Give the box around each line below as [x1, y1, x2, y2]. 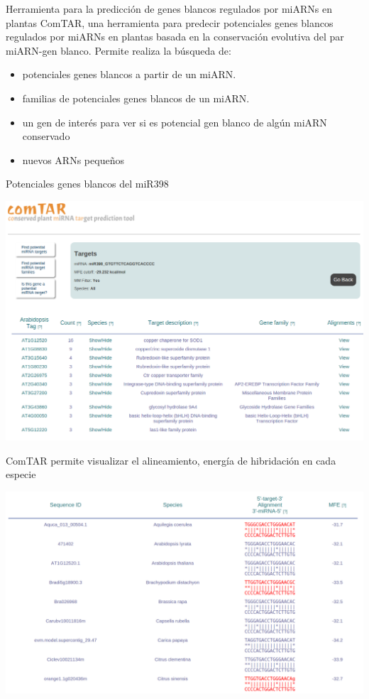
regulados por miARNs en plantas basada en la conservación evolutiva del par [6, 29, 344, 44]
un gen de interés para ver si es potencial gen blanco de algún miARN [22, 114, 327, 129]
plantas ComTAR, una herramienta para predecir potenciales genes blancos [6, 15, 334, 30]
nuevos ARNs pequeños [22, 152, 124, 167]
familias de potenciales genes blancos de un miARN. [22, 90, 250, 105]
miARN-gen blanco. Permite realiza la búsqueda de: [6, 43, 231, 58]
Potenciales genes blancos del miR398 [6, 176, 169, 191]
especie [6, 467, 36, 482]
